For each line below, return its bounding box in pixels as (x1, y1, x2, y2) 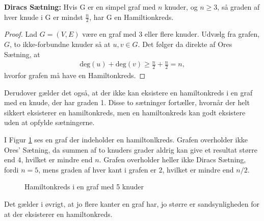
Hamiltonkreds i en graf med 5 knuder (24, 181, 144, 192)
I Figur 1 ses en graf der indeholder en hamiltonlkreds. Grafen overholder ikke (4, 134, 248, 145)
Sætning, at (4, 48, 40, 59)
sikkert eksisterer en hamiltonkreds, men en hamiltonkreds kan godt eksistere (4, 107, 246, 117)
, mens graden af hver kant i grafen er (38, 164, 156, 175)
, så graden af (217, 2, 260, 12)
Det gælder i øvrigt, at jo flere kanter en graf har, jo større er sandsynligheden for (4, 199, 259, 209)
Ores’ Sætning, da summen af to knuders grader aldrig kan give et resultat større (4, 144, 257, 155)
